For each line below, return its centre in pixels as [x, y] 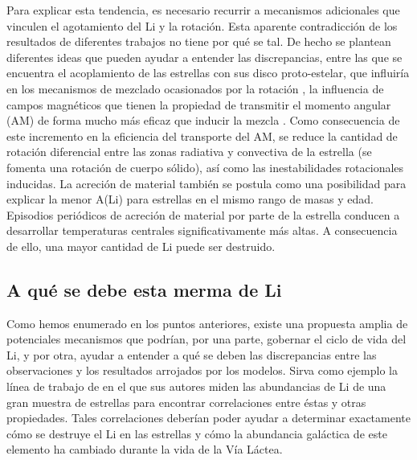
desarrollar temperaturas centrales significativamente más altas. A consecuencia [202, 230]
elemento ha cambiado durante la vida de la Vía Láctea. [145, 449]
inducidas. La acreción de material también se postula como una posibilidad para [206, 183]
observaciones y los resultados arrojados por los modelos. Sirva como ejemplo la [202, 370]
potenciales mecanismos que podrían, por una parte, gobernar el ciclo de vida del [206, 339]
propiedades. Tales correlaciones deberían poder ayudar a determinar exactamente [208, 418]
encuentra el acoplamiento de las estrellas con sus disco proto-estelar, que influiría [208, 73]
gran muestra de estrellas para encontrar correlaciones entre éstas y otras [186, 402]
